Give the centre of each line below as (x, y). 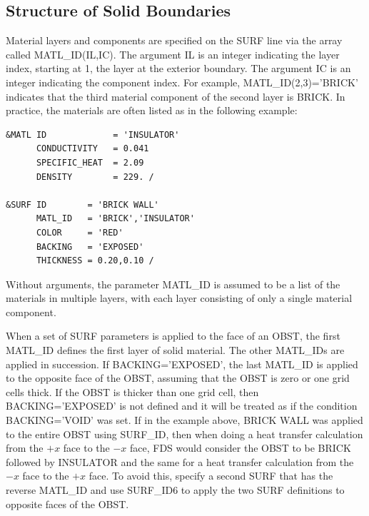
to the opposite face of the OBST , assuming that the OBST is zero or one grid (178, 378)
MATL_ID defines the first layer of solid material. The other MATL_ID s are (175, 350)
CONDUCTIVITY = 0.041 (92, 149)
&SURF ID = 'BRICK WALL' (82, 204)
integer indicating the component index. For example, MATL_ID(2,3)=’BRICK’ (182, 82)
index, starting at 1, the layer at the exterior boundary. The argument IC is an (178, 68)
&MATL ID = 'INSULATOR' (93, 135)
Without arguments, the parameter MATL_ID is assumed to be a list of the (173, 284)
